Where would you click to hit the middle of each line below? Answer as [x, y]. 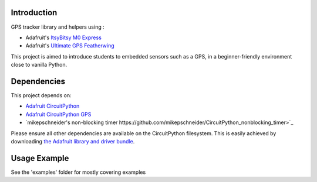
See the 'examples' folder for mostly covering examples [78, 172]
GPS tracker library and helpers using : [58, 27]
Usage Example [40, 158]
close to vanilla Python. [39, 65]
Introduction [34, 13]
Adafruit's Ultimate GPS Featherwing [70, 46]
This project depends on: [41, 95]
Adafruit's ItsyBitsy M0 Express [64, 37]
